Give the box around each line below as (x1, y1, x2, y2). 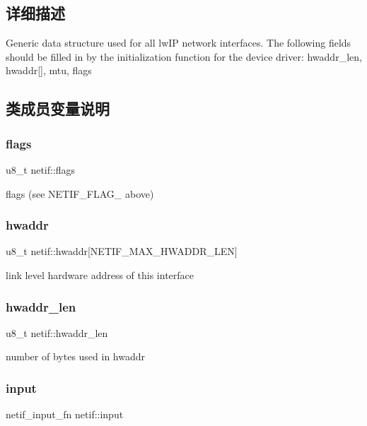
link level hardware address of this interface (6, 267, 194, 282)
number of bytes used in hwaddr (6, 349, 146, 364)
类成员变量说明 (6, 97, 110, 119)
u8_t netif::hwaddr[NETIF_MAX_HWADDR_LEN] (6, 244, 238, 259)
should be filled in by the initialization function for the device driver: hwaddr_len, (6, 49, 362, 64)
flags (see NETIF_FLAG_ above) (6, 186, 154, 201)
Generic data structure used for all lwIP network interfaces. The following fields (6, 35, 351, 50)
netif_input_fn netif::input (6, 407, 124, 422)
